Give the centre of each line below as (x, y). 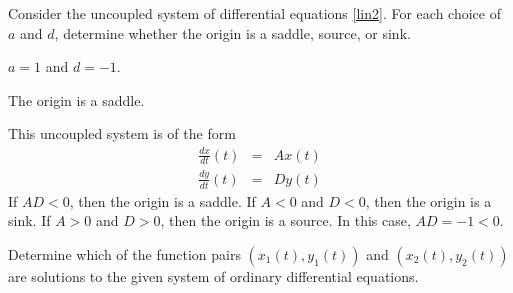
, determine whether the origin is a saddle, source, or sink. (232, 32)
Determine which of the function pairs (124, 253)
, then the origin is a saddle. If (162, 200)
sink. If (29, 220)
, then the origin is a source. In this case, (285, 220)
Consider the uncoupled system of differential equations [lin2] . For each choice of (254, 13)
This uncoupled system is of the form (122, 133)
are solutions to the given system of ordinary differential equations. (213, 275)
